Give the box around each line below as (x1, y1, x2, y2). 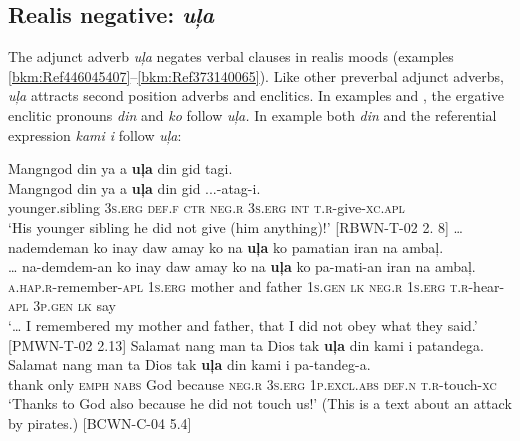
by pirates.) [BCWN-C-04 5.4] (8, 412, 192, 433)
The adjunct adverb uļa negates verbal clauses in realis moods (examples (8, 46, 454, 67)
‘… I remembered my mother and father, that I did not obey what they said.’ (8, 314, 478, 335)
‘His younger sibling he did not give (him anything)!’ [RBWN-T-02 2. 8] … (8, 216, 463, 237)
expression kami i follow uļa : (8, 124, 182, 145)
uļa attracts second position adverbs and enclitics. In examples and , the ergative (8, 85, 504, 106)
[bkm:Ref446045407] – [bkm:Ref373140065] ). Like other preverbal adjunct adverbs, (8, 65, 504, 86)
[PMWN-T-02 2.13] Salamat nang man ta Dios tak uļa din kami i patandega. (8, 334, 484, 355)
